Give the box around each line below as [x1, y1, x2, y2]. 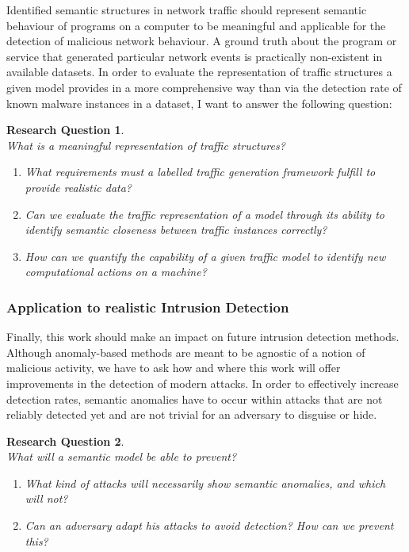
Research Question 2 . [6, 432, 124, 449]
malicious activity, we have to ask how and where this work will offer [6, 359, 341, 376]
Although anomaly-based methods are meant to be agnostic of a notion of [6, 343, 365, 360]
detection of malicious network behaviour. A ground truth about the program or [6, 33, 397, 49]
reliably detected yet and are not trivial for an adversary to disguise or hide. [6, 406, 377, 423]
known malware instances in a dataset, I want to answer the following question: [6, 94, 392, 111]
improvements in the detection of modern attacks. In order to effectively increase [6, 374, 399, 391]
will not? [25, 490, 68, 507]
